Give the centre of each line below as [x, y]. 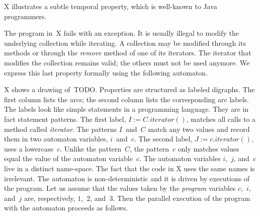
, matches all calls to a [221, 119]
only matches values [208, 148]
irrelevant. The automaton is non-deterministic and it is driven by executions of [127, 178]
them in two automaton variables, [56, 139]
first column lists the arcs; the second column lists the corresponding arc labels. [126, 99]
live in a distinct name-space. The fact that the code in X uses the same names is [129, 168]
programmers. [25, 16]
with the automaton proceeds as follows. [66, 208]
